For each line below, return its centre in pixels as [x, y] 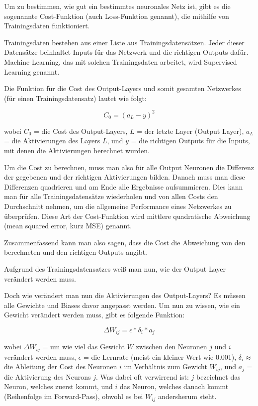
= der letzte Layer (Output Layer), [190, 131]
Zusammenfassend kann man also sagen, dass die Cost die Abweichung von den [125, 242]
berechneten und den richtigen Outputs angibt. [76, 252]
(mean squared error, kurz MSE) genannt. [68, 226]
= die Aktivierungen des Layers [52, 141]
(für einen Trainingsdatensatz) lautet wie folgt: [75, 98]
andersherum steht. [187, 396]
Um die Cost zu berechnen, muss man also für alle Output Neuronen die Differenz [129, 167]
